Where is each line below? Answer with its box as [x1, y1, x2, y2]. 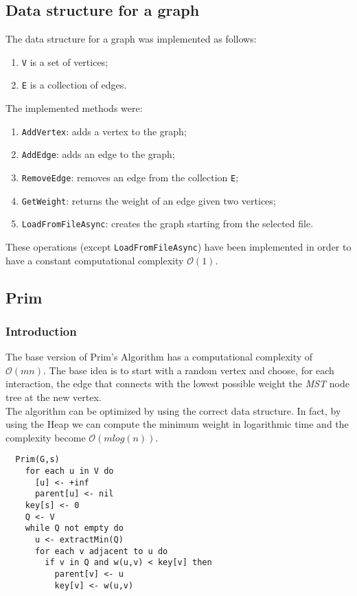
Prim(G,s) [15, 455, 60, 465]
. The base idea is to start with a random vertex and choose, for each [43, 363, 334, 377]
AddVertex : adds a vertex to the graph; [21, 124, 187, 138]
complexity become [5, 430, 86, 444]
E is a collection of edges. [21, 78, 127, 92]
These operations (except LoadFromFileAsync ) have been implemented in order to [5, 239, 352, 253]
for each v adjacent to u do [34, 546, 168, 556]
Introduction [5, 322, 77, 339]
